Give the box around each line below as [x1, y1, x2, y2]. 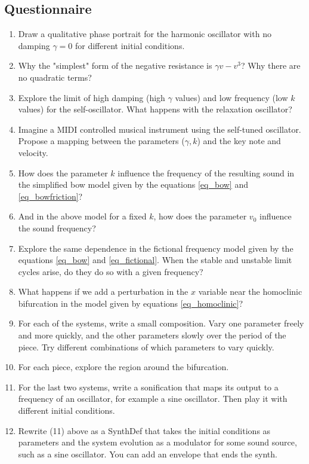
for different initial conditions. [75, 39, 185, 51]
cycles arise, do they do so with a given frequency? [18, 265, 203, 277]
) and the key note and [197, 135, 281, 147]
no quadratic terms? [18, 71, 92, 83]
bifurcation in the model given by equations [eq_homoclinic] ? [18, 297, 243, 309]
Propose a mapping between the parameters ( [18, 135, 185, 147]
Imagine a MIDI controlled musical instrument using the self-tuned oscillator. [18, 123, 301, 135]
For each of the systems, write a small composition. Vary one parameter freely [18, 317, 304, 329]
